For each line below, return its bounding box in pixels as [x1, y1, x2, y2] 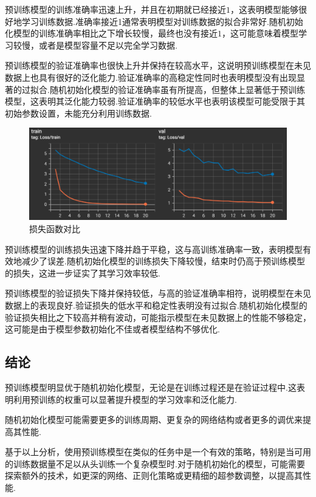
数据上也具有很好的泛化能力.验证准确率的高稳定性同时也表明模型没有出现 [5, 70, 297, 83]
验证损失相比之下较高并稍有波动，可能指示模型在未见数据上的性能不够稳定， [5, 310, 311, 323]
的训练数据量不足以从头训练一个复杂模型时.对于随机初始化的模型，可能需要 [5, 457, 305, 470]
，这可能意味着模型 [222, 27, 298, 39]
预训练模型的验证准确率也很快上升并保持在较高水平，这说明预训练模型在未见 [5, 59, 311, 72]
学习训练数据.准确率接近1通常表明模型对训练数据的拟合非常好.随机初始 [21, 15, 303, 27]
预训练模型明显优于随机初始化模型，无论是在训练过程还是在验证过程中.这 [5, 380, 297, 393]
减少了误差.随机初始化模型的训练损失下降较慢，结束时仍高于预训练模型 [21, 255, 305, 267]
